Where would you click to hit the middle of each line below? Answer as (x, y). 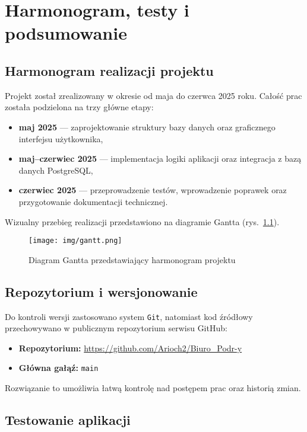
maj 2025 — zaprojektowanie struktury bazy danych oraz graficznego (147, 127)
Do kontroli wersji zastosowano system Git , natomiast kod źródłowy (129, 316)
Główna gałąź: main (58, 368)
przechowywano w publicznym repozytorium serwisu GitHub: (116, 328)
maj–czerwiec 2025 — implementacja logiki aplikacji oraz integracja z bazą (160, 159)
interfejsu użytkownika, (61, 138)
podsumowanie (66, 33)
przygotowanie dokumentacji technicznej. (93, 201)
